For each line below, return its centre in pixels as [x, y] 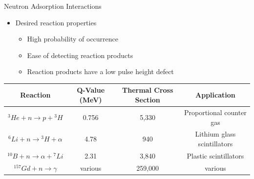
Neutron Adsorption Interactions [53, 6]
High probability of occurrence [73, 39]
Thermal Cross [148, 90]
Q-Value [91, 90]
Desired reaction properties [56, 22]
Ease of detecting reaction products [80, 55]
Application [215, 95]
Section [148, 100]
